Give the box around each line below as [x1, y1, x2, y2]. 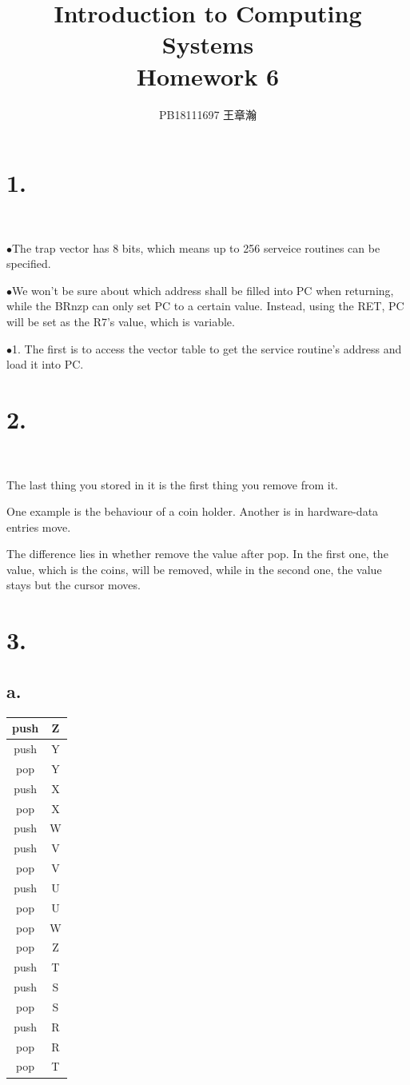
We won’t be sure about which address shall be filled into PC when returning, [12, 281, 394, 298]
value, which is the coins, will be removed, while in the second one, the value [6, 560, 382, 577]
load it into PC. [6, 356, 84, 373]
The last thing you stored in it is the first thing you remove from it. [6, 476, 339, 493]
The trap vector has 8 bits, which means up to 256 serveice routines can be [12, 239, 380, 256]
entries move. [6, 518, 71, 535]
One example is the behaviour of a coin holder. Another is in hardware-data [6, 503, 379, 520]
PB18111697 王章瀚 [158, 106, 257, 122]
